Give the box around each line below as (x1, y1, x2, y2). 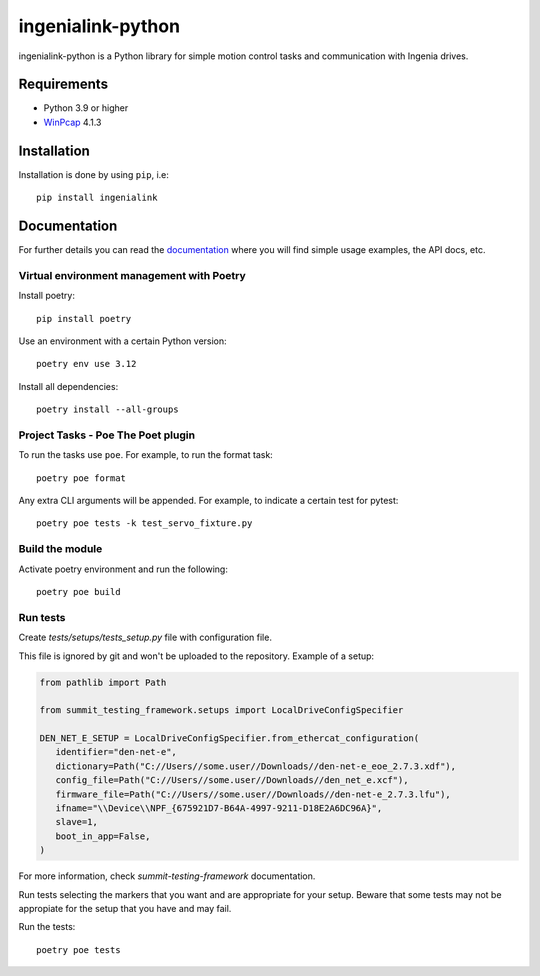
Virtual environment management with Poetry (18, 268, 247, 282)
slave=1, (55, 816, 99, 828)
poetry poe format (36, 472, 127, 484)
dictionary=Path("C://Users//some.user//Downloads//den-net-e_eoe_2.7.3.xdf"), (55, 760, 457, 772)
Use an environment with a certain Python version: (18, 335, 227, 347)
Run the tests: (18, 921, 76, 933)
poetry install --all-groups (36, 404, 179, 415)
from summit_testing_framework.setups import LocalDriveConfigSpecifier (39, 705, 404, 716)
